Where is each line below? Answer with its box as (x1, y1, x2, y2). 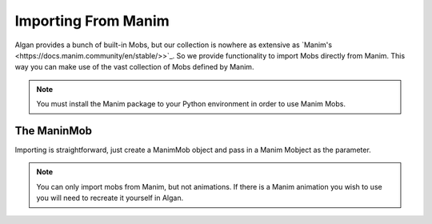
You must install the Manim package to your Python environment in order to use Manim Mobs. (36, 99, 346, 109)
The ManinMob (14, 124, 92, 138)
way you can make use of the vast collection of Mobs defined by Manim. (14, 62, 254, 72)
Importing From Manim (14, 12, 170, 30)
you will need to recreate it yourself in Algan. (36, 193, 184, 203)
